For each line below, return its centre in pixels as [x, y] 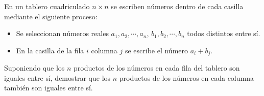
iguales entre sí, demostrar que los [57, 77]
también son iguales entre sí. [49, 88]
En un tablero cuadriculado [47, 6]
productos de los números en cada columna [186, 77]
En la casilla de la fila [50, 50]
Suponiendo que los [34, 68]
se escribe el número [157, 50]
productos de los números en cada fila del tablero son [157, 68]
